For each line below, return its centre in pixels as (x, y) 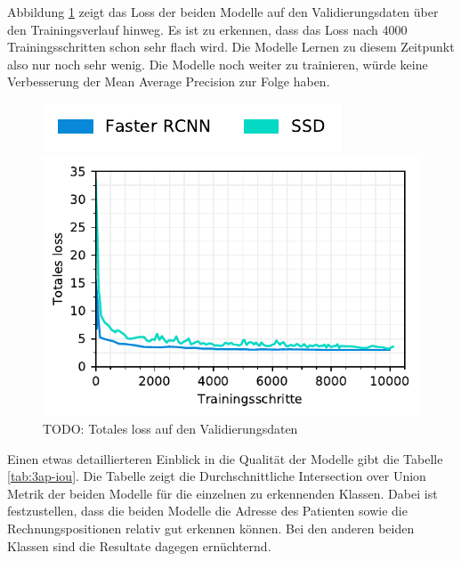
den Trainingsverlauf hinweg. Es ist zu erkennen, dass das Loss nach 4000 (207, 29)
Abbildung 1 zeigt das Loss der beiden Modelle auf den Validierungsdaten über (223, 12)
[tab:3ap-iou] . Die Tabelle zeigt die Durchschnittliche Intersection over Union (217, 476)
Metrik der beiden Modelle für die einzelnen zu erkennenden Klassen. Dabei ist (222, 493)
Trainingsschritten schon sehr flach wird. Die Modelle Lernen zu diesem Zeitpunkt (231, 47)
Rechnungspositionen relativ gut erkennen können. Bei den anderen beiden (211, 528)
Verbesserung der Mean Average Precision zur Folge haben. (169, 81)
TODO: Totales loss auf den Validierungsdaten (170, 429)
